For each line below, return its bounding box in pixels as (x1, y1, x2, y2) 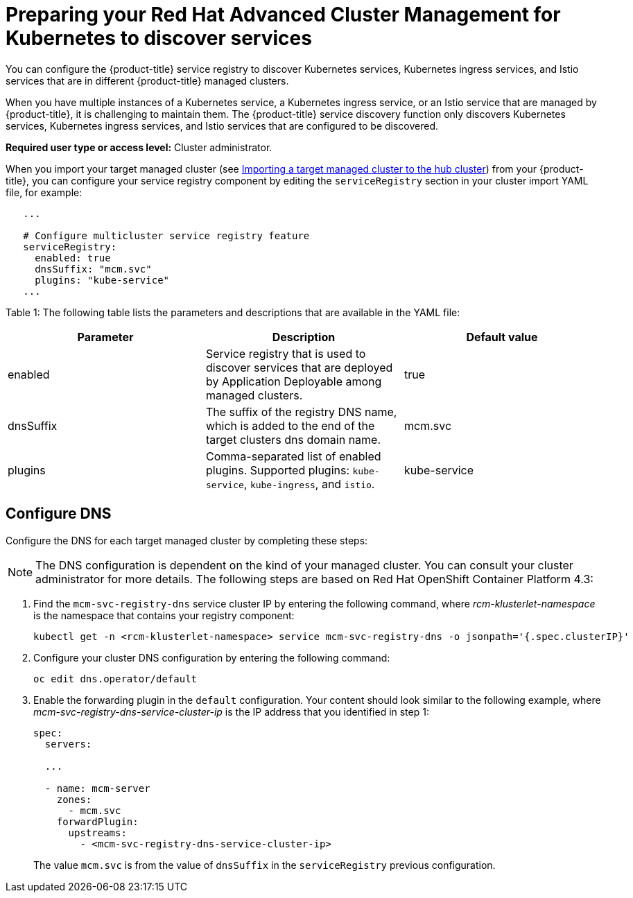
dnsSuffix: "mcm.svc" (35, 263, 152, 275)
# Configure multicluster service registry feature (23, 230, 310, 241)
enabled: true (35, 252, 111, 264)
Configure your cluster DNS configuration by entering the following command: (33, 651, 390, 664)
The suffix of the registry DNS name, (205, 404, 397, 419)
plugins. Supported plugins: (205, 463, 350, 477)
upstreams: (68, 827, 127, 838)
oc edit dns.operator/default (33, 673, 198, 684)
